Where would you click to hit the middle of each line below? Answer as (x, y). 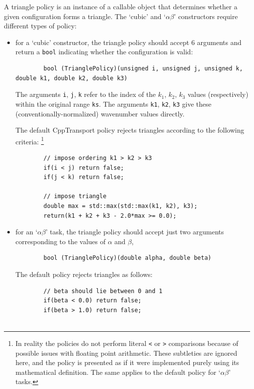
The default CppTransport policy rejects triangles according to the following (130, 130)
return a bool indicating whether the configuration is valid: (104, 52)
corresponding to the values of (60, 241)
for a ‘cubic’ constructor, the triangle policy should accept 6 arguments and (128, 42)
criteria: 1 (30, 140)
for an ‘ (26, 232)
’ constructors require (206, 16)
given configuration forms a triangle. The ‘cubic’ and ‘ (85, 16)
